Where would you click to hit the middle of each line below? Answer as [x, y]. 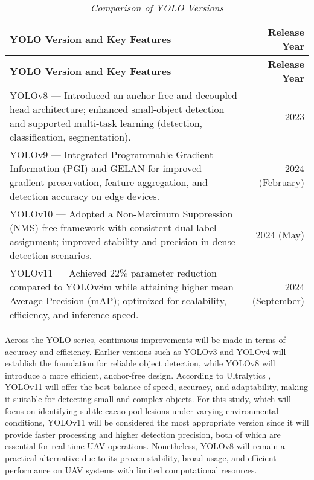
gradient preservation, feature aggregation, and [109, 182]
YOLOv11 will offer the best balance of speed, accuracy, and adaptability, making [157, 387]
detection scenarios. [51, 255]
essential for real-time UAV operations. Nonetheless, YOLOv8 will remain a [145, 446]
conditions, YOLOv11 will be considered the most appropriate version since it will [157, 422]
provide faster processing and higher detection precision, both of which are [143, 434]
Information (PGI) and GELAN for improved [106, 168]
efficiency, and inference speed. [74, 314]
